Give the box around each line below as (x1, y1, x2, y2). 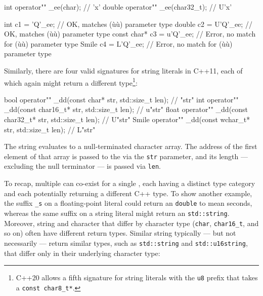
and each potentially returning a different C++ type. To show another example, (4, 188, 252, 198)
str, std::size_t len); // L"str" (4, 124, 96, 134)
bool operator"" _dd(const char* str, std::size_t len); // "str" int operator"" (4, 94, 239, 104)
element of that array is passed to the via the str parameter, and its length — (4, 151, 248, 161)
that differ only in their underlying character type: (4, 247, 160, 258)
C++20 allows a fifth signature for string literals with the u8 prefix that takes (16, 272, 258, 283)
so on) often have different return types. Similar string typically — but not (4, 228, 236, 238)
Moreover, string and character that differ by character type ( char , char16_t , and (4, 217, 259, 228)
